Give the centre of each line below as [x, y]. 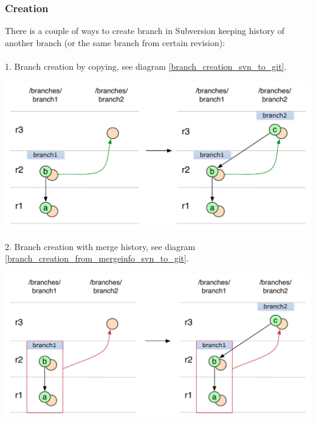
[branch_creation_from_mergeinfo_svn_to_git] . [97, 258]
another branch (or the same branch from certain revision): [115, 42]
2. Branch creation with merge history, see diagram [100, 246]
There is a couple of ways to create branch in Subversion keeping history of [145, 31]
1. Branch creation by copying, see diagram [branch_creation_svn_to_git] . [146, 66]
